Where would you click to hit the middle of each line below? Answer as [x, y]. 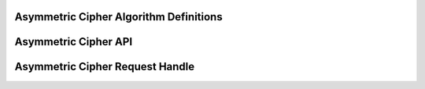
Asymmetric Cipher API [74, 42]
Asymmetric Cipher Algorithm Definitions [119, 17]
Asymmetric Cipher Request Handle [105, 67]
